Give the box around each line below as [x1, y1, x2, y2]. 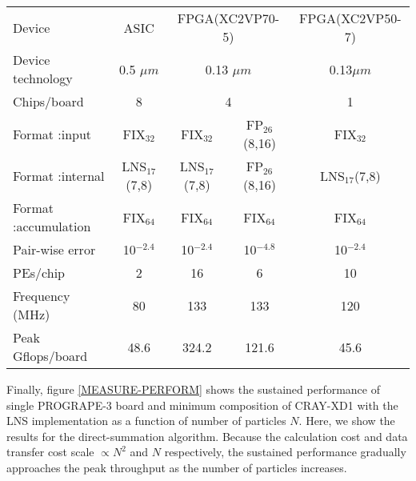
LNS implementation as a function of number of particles [6, 412, 286, 429]
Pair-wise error [13, 240, 96, 259]
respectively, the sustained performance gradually [164, 443, 406, 460]
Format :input [13, 124, 92, 143]
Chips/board [13, 92, 84, 110]
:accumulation [13, 217, 91, 235]
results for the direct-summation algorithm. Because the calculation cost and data [6, 427, 408, 444]
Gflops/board [13, 347, 88, 365]
